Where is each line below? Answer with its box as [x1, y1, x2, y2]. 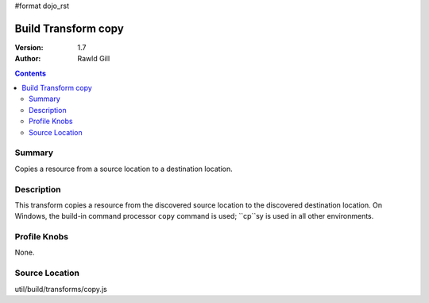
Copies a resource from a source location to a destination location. [14, 164, 234, 173]
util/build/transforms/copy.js [14, 284, 107, 293]
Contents [14, 68, 47, 78]
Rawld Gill [77, 54, 110, 64]
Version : [14, 42, 44, 52]
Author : [14, 54, 41, 64]
